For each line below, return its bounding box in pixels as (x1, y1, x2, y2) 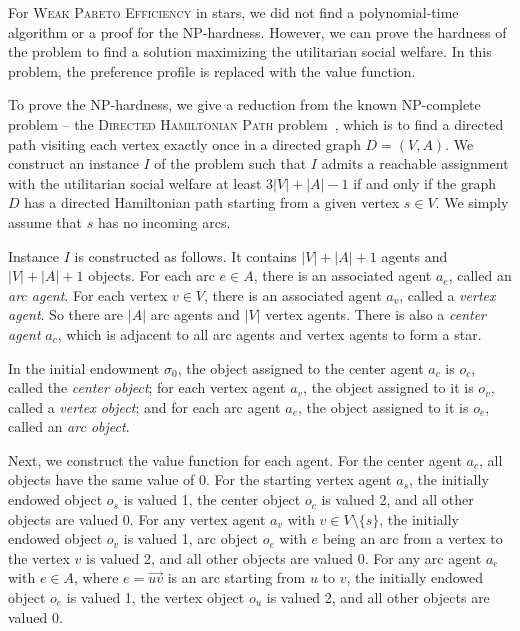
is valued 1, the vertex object (66, 587, 245, 608)
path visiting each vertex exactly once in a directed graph (8, 133, 361, 154)
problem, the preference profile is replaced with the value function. (8, 60, 416, 81)
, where (74, 567, 119, 588)
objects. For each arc (88, 265, 215, 286)
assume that (8, 211, 83, 232)
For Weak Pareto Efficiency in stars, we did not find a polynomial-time (8, 2, 459, 22)
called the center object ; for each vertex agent (8, 377, 286, 398)
